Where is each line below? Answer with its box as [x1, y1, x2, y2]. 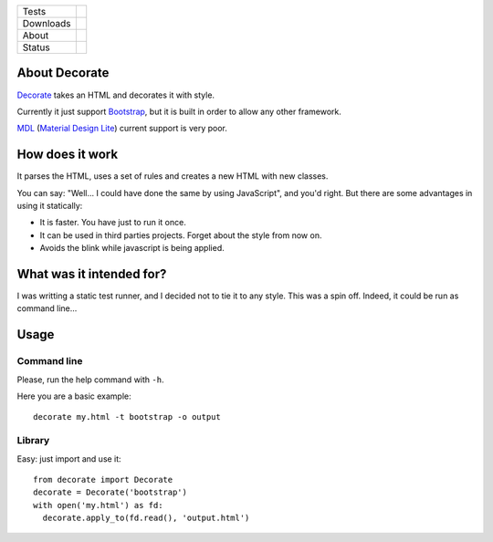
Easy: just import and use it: [16, 453, 122, 464]
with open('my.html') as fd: [33, 500, 163, 510]
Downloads [22, 17, 71, 29]
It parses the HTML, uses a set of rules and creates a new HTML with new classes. [16, 171, 329, 182]
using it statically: [16, 200, 83, 211]
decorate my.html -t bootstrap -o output [33, 412, 221, 422]
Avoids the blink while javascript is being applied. [39, 243, 225, 254]
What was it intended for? [16, 266, 167, 282]
